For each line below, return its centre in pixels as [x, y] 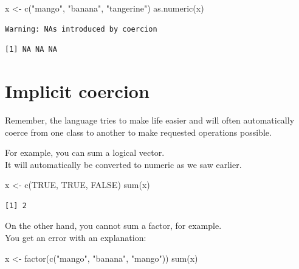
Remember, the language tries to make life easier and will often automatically [150, 120]
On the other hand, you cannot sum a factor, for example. [113, 225]
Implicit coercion [77, 90]
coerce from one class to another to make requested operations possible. [138, 132]
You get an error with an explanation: [76, 238]
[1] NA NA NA [31, 50]
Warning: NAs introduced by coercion [81, 29]
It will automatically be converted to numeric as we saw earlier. [123, 164]
